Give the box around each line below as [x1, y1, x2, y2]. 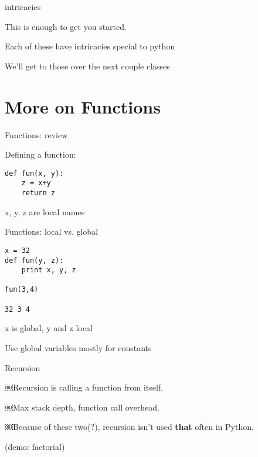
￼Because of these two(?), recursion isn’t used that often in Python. [5, 421, 254, 433]
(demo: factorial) [5, 441, 65, 452]
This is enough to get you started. [5, 20, 127, 32]
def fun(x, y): [5, 169, 64, 178]
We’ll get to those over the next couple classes [5, 59, 170, 72]
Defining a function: [5, 148, 76, 161]
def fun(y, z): [5, 256, 64, 265]
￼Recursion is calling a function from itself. [5, 381, 164, 393]
